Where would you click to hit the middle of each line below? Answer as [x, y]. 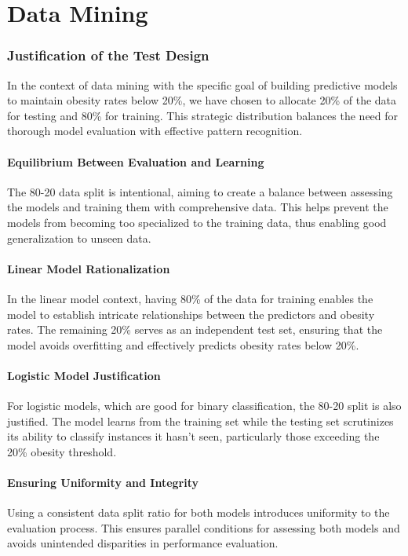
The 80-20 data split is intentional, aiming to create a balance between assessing [200, 191]
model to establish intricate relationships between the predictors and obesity [191, 314]
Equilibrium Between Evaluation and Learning [136, 161]
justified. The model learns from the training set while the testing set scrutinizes [200, 421]
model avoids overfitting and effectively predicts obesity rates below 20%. [183, 344]
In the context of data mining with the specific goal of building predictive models [202, 84]
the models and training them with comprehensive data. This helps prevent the [198, 207]
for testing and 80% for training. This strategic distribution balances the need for [203, 115]
